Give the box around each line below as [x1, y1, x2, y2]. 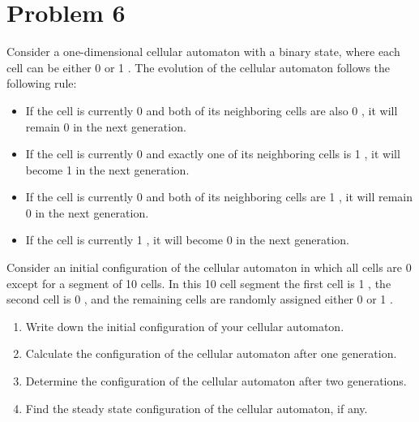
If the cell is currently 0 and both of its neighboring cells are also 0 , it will [25, 101, 398, 118]
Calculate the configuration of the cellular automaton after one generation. [25, 345, 397, 362]
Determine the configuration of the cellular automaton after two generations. [25, 372, 407, 390]
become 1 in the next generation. [25, 161, 190, 178]
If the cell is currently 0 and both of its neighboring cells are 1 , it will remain [25, 188, 413, 205]
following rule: [6, 75, 77, 92]
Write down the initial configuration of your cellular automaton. [25, 317, 344, 334]
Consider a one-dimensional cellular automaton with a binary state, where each [6, 43, 400, 60]
